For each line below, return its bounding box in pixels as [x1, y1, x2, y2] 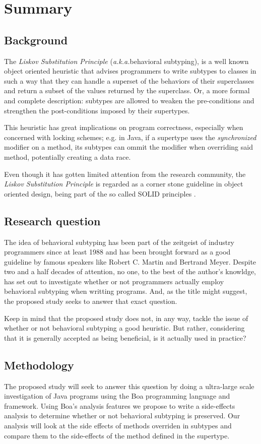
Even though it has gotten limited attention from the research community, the [4, 168, 246, 179]
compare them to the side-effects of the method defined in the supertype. [4, 430, 230, 440]
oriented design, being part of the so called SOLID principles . [4, 188, 196, 199]
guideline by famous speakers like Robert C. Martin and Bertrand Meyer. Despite [4, 256, 256, 267]
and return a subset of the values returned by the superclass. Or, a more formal [4, 85, 250, 96]
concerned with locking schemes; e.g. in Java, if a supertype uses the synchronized [4, 132, 256, 142]
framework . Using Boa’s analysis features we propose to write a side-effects [4, 400, 235, 411]
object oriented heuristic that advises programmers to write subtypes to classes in [4, 66, 256, 76]
